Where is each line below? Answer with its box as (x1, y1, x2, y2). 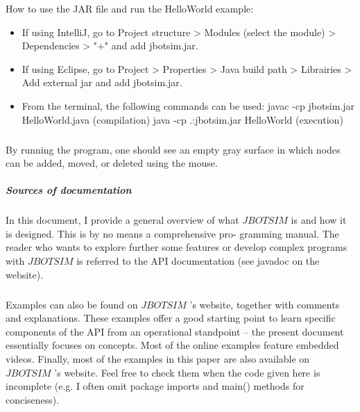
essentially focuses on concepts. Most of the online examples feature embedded (6, 338, 339, 352)
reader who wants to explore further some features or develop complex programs (6, 240, 348, 254)
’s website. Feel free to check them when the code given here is (54, 365, 320, 379)
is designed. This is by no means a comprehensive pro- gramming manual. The (6, 226, 339, 240)
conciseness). (6, 392, 60, 406)
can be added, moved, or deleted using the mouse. (6, 156, 218, 170)
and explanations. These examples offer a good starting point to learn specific (6, 311, 336, 325)
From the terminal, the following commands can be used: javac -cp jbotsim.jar (22, 98, 355, 113)
